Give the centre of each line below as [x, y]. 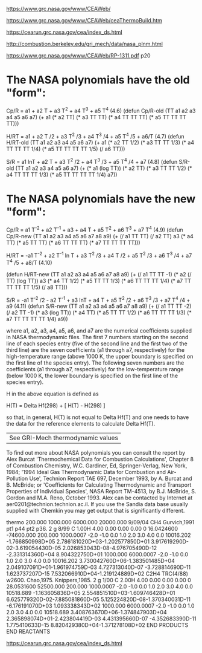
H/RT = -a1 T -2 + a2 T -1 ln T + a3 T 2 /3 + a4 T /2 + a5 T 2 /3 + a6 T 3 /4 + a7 [99, 255]
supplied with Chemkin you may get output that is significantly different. [96, 511]
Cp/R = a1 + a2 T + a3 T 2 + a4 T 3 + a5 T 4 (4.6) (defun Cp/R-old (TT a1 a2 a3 [101, 110]
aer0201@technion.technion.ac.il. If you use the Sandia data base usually [97, 504]
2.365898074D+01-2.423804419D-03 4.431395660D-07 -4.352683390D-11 [101, 619]
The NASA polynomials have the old [98, 80]
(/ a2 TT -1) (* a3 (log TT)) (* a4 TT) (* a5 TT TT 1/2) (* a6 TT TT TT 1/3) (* [99, 313]
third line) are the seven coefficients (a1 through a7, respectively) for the [96, 350]
